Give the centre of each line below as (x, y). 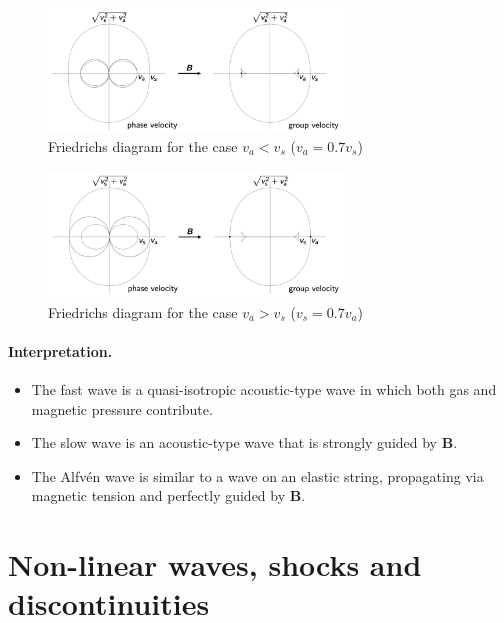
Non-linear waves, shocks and (215, 564)
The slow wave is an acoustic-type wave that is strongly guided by (234, 442)
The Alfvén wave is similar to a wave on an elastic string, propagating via (257, 475)
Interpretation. (60, 350)
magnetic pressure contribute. (122, 408)
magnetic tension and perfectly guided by (158, 495)
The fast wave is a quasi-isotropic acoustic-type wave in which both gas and (264, 389)
